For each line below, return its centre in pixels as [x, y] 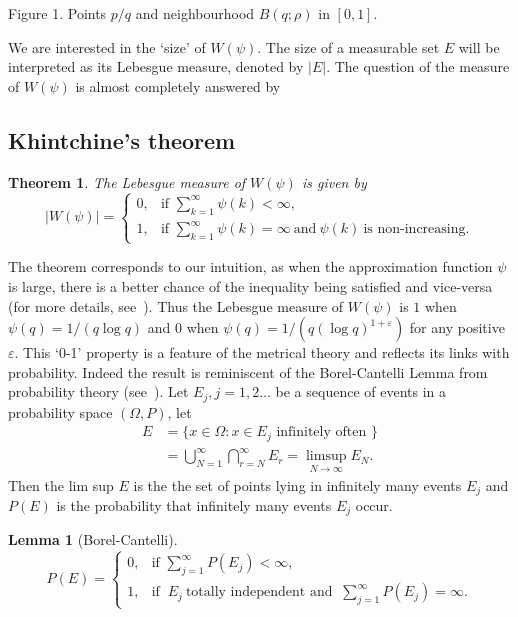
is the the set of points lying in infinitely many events [297, 484]
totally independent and [259, 592]
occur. [374, 505]
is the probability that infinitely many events [194, 505]
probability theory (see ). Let [98, 391]
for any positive [457, 327]
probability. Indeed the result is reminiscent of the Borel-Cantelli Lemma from [248, 371]
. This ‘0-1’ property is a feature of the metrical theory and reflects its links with [262, 352]
